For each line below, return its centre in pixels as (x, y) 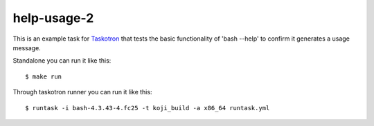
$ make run (44, 76)
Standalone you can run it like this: (62, 61)
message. (27, 48)
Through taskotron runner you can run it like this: (82, 92)
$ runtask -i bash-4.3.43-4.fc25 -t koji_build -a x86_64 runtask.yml (148, 108)
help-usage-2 (53, 18)
